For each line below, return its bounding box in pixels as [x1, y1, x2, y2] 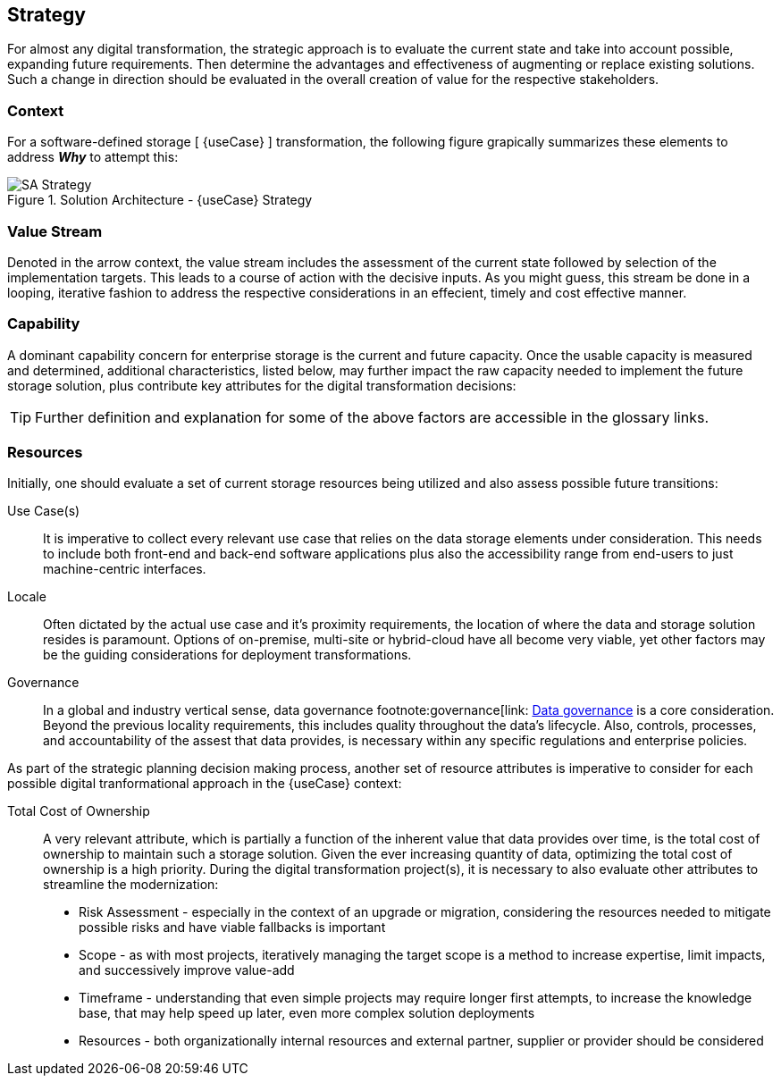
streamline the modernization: [43, 877, 219, 893]
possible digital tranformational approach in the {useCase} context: [7, 776, 402, 792]
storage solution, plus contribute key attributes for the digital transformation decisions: [7, 377, 516, 393]
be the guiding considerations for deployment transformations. [43, 647, 412, 663]
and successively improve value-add [79, 962, 295, 978]
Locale [7, 589, 46, 605]
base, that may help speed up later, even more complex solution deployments [79, 1005, 535, 1021]
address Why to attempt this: [7, 149, 179, 165]
